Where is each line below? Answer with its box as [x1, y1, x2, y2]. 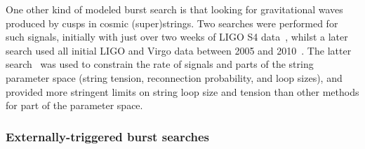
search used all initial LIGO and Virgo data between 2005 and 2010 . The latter [6, 43, 352, 57]
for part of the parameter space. [6, 98, 143, 113]
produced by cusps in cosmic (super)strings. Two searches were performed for [6, 15, 338, 30]
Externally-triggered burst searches [6, 127, 209, 145]
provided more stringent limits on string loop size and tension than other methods [6, 84, 359, 99]
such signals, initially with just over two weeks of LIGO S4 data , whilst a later [6, 29, 348, 44]
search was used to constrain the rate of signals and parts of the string [6, 57, 314, 71]
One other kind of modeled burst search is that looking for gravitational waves [6, 2, 343, 16]
